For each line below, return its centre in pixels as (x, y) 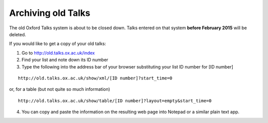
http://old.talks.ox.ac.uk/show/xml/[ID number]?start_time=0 (95, 78)
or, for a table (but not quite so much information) (60, 89)
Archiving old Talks (50, 13)
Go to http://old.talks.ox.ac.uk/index (58, 53)
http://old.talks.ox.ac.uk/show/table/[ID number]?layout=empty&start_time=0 (115, 101)
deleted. (18, 34)
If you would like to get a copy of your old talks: (58, 44)
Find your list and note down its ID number (65, 60)
